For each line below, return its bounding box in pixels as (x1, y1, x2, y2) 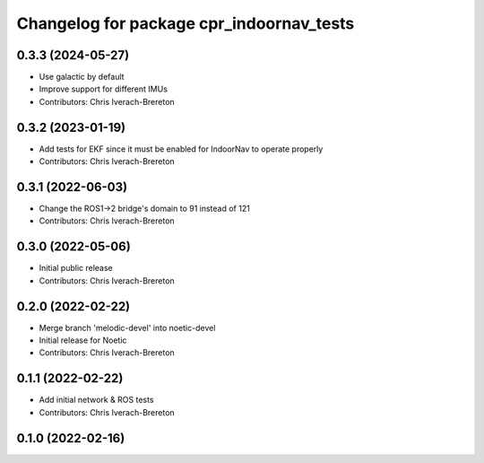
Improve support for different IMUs (39, 83, 168, 94)
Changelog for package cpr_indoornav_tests (16, 13, 355, 33)
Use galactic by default (39, 72, 125, 83)
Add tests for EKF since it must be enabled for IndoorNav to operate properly (39, 144, 324, 154)
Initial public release (39, 263, 114, 274)
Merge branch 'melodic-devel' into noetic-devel (39, 322, 216, 333)
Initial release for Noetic (39, 335, 127, 345)
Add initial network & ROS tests (39, 395, 154, 406)
